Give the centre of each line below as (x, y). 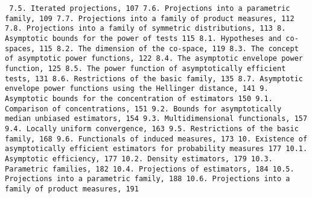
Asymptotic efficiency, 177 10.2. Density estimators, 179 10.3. (139, 159)
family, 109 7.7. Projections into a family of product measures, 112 (150, 18)
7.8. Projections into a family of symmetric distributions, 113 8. (145, 29)
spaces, (20, 48)
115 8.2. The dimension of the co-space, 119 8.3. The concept (169, 48)
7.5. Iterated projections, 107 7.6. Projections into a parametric (150, 8)
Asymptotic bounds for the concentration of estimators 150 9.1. (139, 98)
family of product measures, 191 (72, 189)
